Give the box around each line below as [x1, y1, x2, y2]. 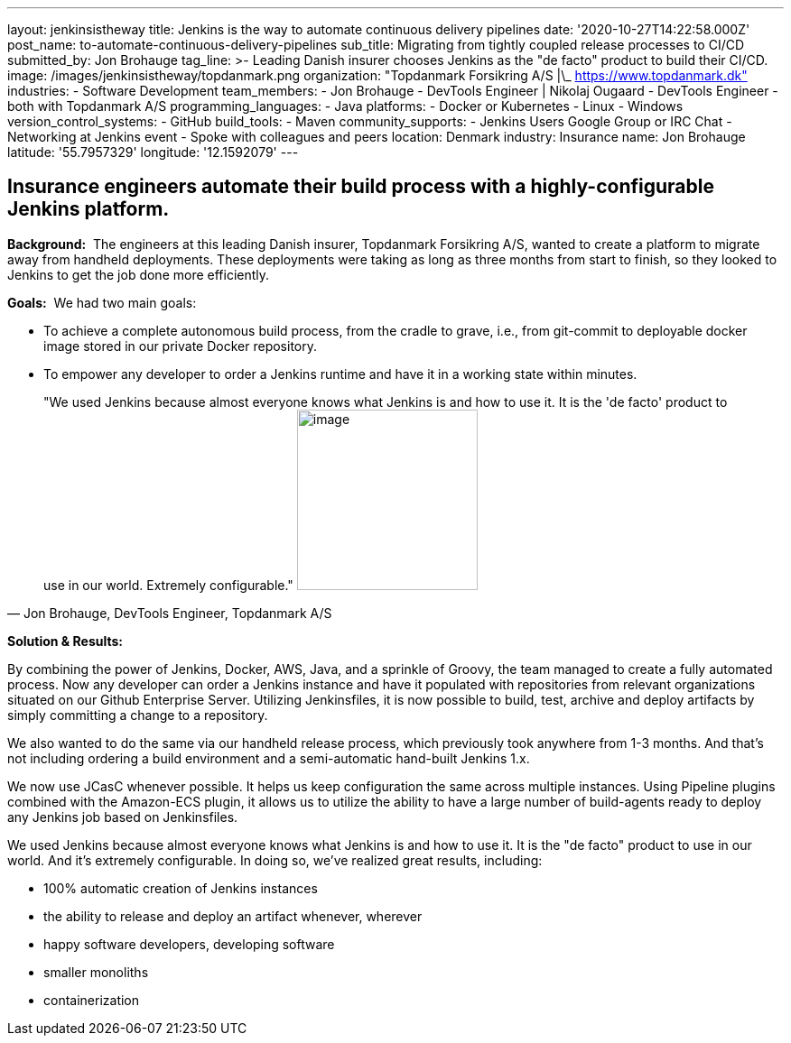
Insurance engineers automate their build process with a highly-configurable [7, 175, 714, 198]
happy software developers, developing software [43, 936, 335, 952]
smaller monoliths [43, 964, 149, 980]
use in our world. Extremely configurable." [43, 577, 293, 593]
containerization [43, 992, 140, 1008]
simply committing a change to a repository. [7, 706, 268, 723]
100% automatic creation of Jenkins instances [43, 880, 318, 896]
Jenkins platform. [7, 198, 170, 221]
